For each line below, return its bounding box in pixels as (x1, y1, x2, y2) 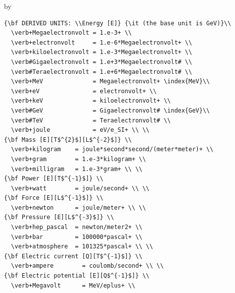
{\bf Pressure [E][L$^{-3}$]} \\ (4, 214, 114, 221)
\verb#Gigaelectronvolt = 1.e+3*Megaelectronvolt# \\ (11, 58, 192, 65)
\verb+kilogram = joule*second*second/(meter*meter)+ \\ (11, 146, 214, 153)
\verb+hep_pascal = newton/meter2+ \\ (11, 224, 143, 231)
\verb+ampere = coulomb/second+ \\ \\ (11, 262, 164, 270)
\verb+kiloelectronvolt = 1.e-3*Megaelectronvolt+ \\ (11, 49, 192, 56)
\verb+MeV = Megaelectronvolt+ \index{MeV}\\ (11, 78, 210, 85)
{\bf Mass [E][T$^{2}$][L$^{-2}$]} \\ (4, 136, 132, 143)
